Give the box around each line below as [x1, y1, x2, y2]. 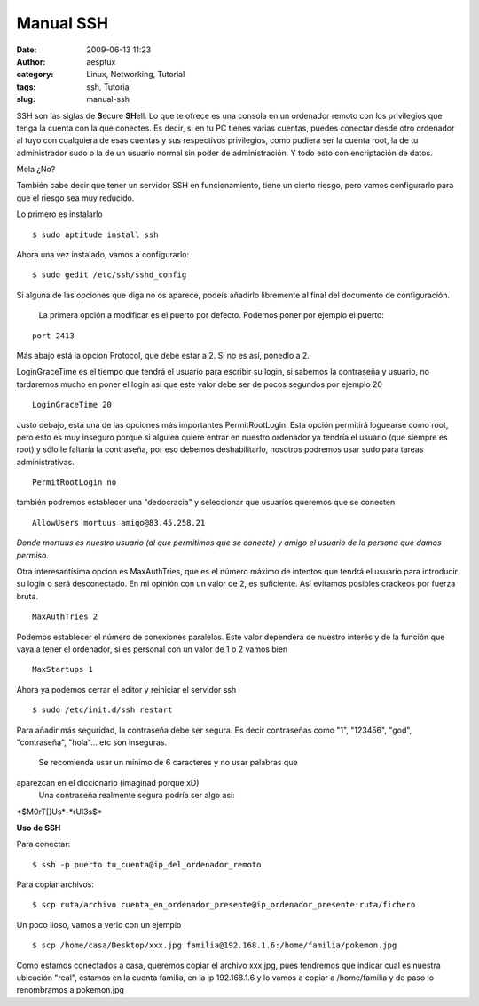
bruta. [16, 590, 39, 601]
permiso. [16, 550, 49, 560]
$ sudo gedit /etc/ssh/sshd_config [32, 270, 187, 280]
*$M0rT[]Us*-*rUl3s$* [16, 806, 103, 817]
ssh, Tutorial [86, 81, 132, 92]
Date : [16, 44, 37, 55]
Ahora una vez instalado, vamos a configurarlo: [16, 250, 190, 260]
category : [16, 69, 54, 80]
